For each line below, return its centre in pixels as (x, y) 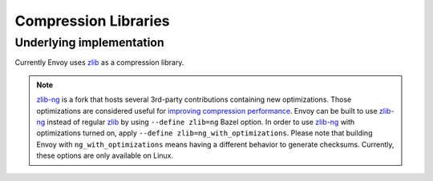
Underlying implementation (89, 42)
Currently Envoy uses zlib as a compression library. (99, 62)
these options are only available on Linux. (105, 155)
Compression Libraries (92, 21)
